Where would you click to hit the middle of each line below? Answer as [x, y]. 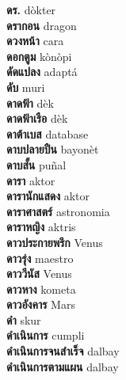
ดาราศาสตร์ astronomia [58, 211]
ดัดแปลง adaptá [42, 72]
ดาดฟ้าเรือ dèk [37, 118]
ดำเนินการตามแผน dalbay [63, 366]
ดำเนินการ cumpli [46, 335]
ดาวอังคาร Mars [41, 304]
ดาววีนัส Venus [39, 274]
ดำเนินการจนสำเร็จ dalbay [63, 351]
